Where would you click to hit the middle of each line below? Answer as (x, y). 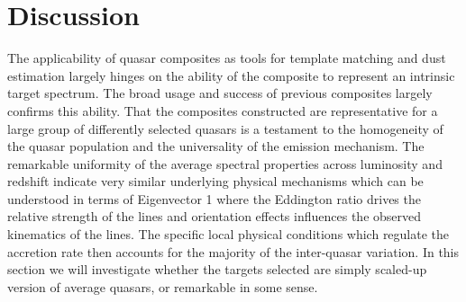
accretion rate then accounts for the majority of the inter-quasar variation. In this (233, 251)
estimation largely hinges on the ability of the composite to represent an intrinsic (231, 75)
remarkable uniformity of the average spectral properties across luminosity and (225, 163)
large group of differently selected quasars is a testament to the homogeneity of (225, 128)
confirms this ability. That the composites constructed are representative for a (223, 110)
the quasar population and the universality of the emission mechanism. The (216, 146)
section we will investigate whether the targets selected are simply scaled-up (217, 269)
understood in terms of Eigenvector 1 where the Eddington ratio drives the (214, 198)
